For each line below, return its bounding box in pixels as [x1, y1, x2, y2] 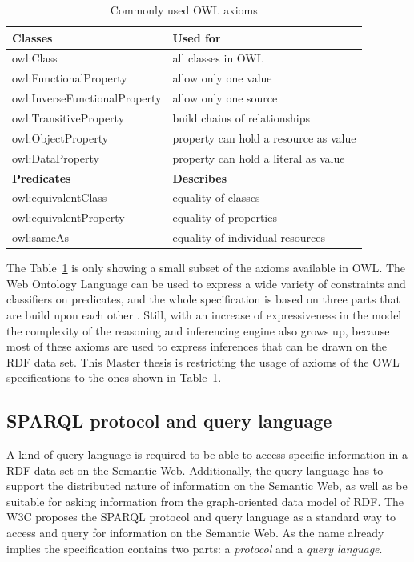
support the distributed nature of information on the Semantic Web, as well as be [6, 477, 408, 494]
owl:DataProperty [12, 149, 99, 166]
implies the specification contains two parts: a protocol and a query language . [6, 540, 383, 556]
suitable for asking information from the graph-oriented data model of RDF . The [6, 492, 404, 509]
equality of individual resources [172, 229, 325, 246]
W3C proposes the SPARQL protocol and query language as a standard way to [6, 508, 396, 525]
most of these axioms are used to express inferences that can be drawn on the [6, 338, 388, 355]
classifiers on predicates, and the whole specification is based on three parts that [6, 291, 400, 307]
